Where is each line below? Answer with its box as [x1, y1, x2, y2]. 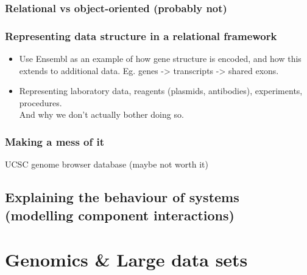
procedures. [19, 96, 62, 109]
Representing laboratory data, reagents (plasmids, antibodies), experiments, [19, 84, 303, 97]
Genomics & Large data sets [5, 247, 248, 272]
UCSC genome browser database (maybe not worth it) [5, 158, 208, 171]
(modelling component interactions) [5, 205, 235, 224]
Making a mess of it [5, 134, 105, 149]
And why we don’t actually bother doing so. [19, 108, 184, 121]
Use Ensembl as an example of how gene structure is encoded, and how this [19, 52, 302, 65]
